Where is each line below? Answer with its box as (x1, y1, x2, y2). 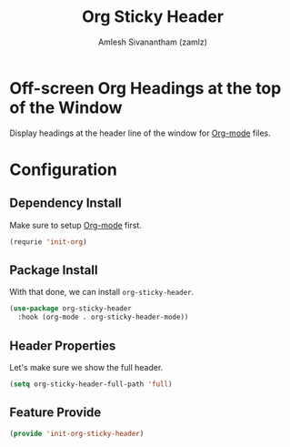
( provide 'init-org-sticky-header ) (9, 429, 145, 438)
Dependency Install (9, 196, 123, 211)
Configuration (9, 159, 118, 179)
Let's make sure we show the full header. (9, 361, 164, 372)
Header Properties (9, 338, 116, 353)
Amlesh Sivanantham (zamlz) (98, 36, 207, 47)
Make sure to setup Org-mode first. (9, 219, 143, 230)
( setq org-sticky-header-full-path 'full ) (9, 380, 173, 389)
